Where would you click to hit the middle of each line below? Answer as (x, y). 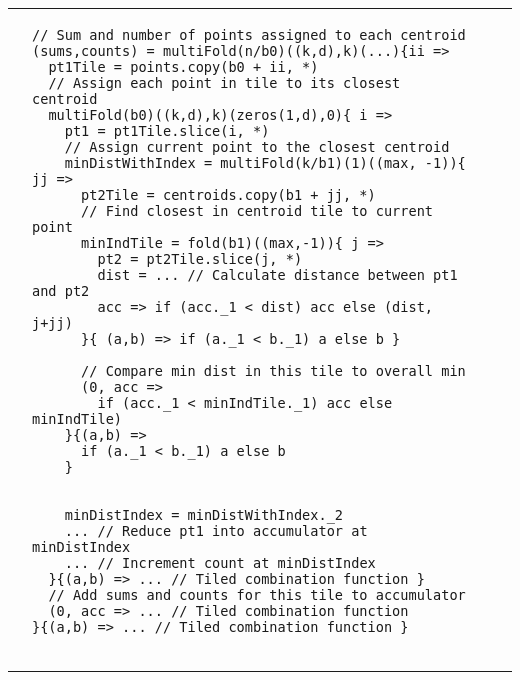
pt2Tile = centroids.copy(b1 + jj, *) (228, 195)
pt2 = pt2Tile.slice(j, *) (200, 259)
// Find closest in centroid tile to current (257, 211)
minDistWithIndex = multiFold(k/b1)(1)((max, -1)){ (265, 163)
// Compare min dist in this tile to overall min (273, 371)
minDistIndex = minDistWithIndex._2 (204, 515)
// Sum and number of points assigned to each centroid (249, 35)
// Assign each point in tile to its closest (224, 83)
